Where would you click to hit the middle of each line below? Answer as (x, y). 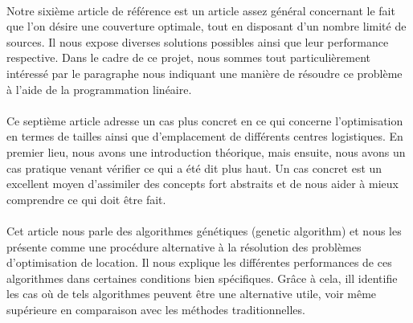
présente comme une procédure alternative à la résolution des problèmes (184, 246)
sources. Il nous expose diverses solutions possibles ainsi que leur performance (198, 41)
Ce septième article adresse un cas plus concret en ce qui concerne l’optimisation (205, 120)
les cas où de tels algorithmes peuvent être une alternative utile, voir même (192, 294)
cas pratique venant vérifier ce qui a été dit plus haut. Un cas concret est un (194, 168)
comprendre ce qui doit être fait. (86, 199)
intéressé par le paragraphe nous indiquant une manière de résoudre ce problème (204, 73)
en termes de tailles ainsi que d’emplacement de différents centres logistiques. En (205, 136)
